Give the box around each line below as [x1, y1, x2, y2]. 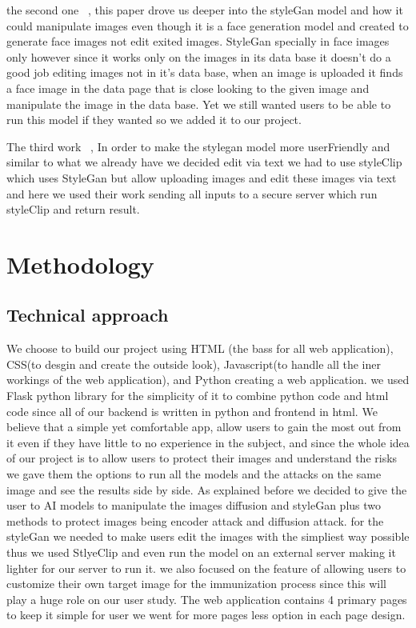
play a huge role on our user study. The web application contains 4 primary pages [6, 590, 407, 607]
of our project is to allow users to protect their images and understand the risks [6, 450, 398, 466]
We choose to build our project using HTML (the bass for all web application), [6, 340, 394, 357]
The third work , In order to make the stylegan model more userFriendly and [6, 138, 390, 154]
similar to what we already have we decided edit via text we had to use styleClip [6, 154, 402, 170]
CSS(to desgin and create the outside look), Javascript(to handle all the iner [6, 355, 382, 372]
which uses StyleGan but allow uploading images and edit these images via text [6, 169, 397, 186]
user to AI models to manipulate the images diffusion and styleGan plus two [6, 497, 382, 514]
